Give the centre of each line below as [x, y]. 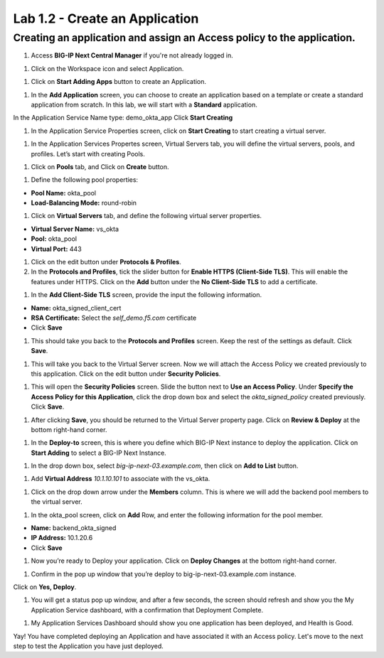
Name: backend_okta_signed [74, 528]
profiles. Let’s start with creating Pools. [88, 153]
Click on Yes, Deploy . [45, 587]
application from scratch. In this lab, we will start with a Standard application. [144, 104]
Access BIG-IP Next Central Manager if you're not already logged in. [132, 55]
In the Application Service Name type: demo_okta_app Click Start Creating [123, 118]
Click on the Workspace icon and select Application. [107, 68]
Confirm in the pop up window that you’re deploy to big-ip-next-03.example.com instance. [164, 574]
